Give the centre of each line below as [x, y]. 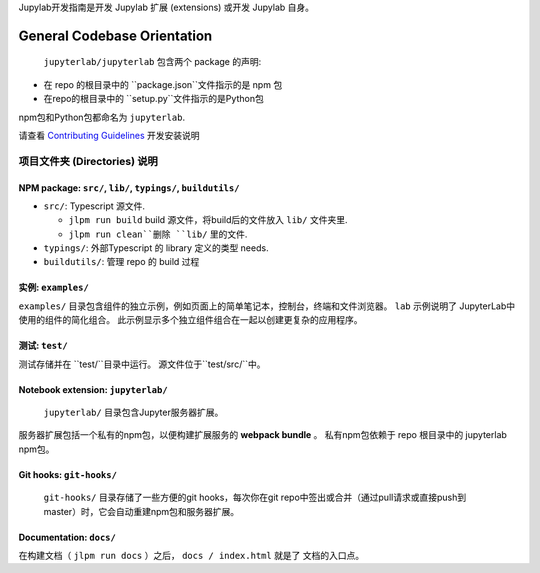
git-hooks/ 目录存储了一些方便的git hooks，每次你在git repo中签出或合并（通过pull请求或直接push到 [255, 497]
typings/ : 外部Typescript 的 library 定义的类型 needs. [156, 248]
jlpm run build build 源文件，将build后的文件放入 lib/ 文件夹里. [208, 220]
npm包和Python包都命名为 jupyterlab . [101, 117]
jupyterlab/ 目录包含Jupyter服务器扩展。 [133, 412]
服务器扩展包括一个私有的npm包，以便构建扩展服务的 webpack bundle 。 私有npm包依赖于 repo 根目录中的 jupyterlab [262, 435]
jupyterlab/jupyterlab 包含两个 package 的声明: [152, 62]
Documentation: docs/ [67, 537]
